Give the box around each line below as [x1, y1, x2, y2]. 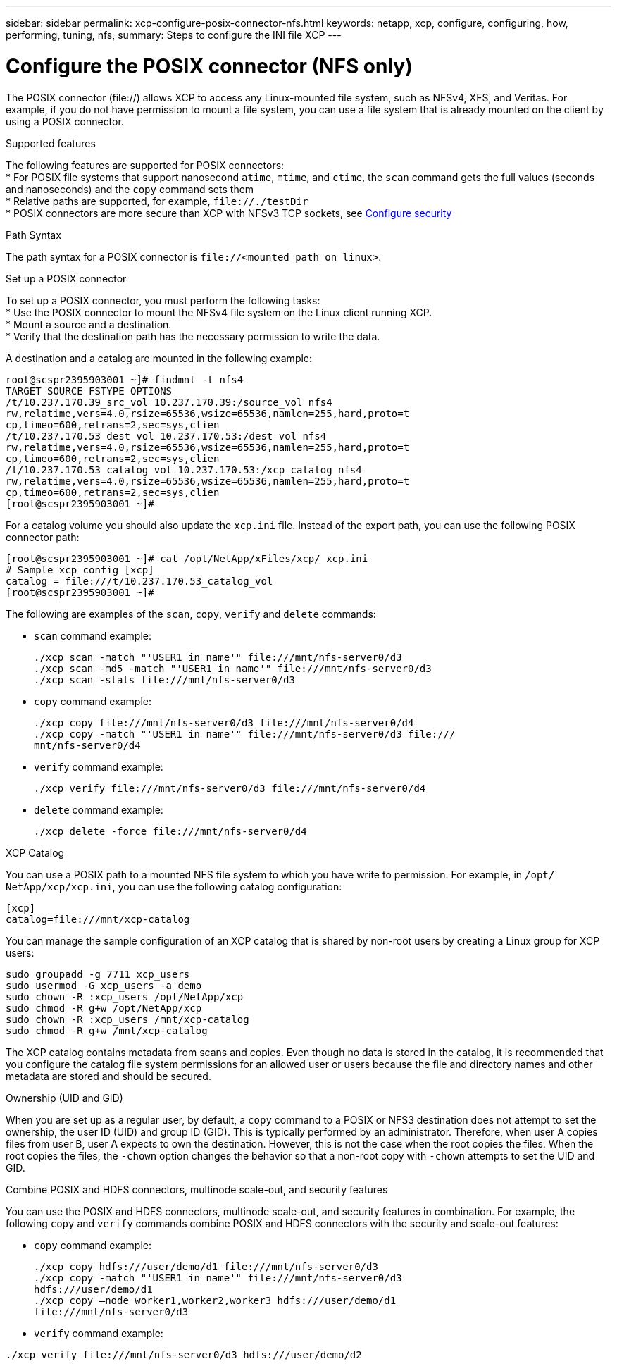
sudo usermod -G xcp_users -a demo [6, 979, 202, 991]
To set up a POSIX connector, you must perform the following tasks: [6, 294, 320, 306]
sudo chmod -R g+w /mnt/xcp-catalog [6, 1024, 208, 1036]
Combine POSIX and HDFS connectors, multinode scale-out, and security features [6, 1183, 388, 1196]
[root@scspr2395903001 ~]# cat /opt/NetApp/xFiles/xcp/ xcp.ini [6, 552, 368, 564]
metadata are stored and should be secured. [6, 1069, 211, 1082]
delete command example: [34, 803, 163, 816]
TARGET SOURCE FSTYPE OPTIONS [6, 385, 173, 397]
